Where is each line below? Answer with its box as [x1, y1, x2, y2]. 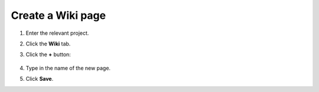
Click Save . [25, 75, 54, 83]
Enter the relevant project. [25, 29, 89, 37]
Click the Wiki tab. [25, 40, 71, 47]
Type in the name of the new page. [25, 64, 111, 71]
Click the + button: [25, 51, 71, 58]
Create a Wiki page [11, 9, 106, 22]
